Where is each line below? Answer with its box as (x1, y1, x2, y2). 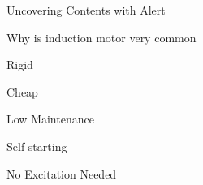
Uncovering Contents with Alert (6, 2, 166, 18)
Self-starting (6, 137, 67, 154)
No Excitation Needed (6, 165, 117, 182)
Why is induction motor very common (6, 28, 197, 45)
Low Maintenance (6, 110, 94, 127)
